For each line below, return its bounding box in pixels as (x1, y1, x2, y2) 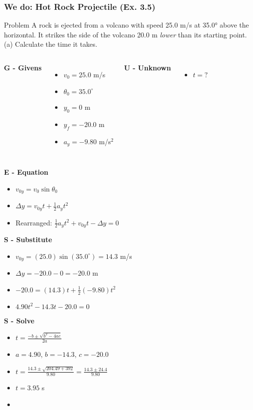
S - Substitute (4, 234, 52, 245)
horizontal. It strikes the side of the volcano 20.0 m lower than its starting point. (4, 29, 247, 39)
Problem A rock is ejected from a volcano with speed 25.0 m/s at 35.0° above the (4, 20, 249, 30)
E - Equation (4, 167, 49, 177)
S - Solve (4, 315, 34, 325)
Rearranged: (15, 217, 52, 227)
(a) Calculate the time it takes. (4, 39, 97, 49)
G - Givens (4, 63, 42, 72)
